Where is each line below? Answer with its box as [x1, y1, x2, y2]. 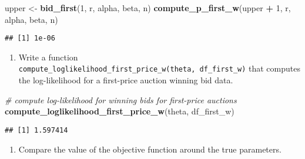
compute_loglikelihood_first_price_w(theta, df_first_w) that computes [18, 62, 300, 75]
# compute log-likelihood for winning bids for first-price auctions [5, 93, 237, 106]
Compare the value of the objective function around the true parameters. [18, 143, 281, 155]
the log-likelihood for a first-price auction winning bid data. [18, 74, 233, 86]
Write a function [18, 50, 78, 63]
